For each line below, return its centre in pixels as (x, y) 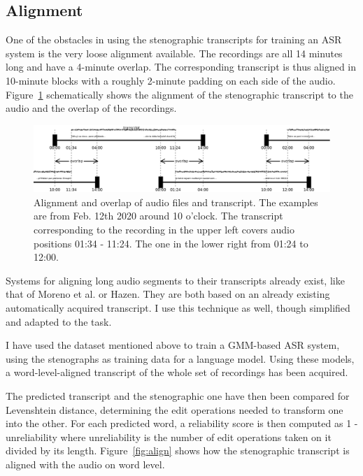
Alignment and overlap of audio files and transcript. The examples (176, 202)
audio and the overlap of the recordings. (91, 108)
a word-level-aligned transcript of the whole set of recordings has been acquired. (177, 372)
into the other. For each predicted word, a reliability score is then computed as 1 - (182, 423)
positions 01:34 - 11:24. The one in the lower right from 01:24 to (171, 243)
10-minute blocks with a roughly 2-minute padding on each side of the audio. (171, 80)
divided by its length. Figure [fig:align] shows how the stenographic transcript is (178, 450)
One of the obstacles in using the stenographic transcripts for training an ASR (174, 39)
